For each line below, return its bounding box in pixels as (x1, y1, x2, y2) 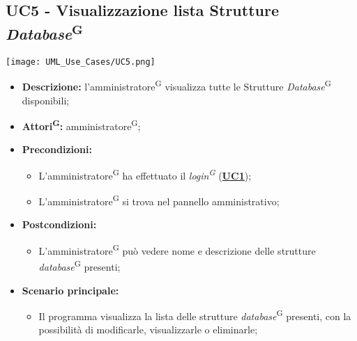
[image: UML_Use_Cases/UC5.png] (6, 56, 155, 67)
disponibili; (22, 93, 70, 107)
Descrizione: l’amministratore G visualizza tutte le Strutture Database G (22, 77, 331, 93)
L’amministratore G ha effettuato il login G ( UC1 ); (38, 166, 252, 182)
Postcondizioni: (22, 217, 97, 232)
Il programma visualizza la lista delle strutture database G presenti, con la (38, 307, 351, 323)
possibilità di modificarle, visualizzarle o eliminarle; (38, 322, 258, 337)
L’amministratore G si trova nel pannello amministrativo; (38, 192, 280, 208)
